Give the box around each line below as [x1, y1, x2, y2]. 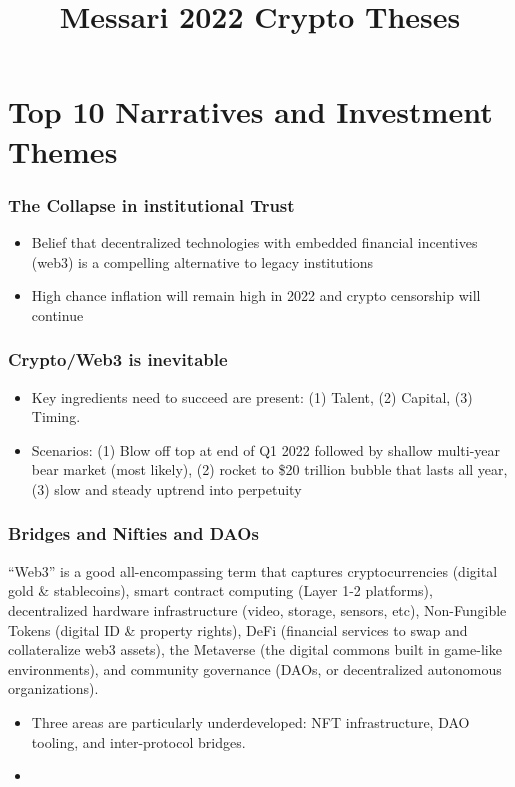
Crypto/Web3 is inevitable [8, 347, 228, 372]
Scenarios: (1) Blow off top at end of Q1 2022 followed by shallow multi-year [31, 439, 501, 460]
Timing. [31, 406, 81, 427]
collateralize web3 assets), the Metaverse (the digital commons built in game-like [8, 639, 502, 660]
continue [31, 304, 84, 325]
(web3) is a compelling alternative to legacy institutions [31, 251, 374, 272]
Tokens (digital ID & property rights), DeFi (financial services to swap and [8, 619, 468, 640]
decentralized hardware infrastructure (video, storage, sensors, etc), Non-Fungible [8, 599, 507, 620]
